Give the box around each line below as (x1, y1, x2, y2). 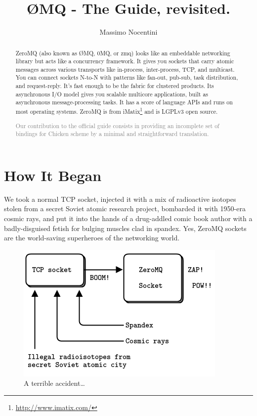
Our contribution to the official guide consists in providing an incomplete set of (15, 121, 219, 130)
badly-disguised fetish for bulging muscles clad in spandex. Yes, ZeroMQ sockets (4, 223, 247, 233)
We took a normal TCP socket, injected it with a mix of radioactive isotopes (4, 193, 236, 204)
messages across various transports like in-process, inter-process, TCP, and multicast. (15, 65, 235, 73)
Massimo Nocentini (99, 27, 158, 37)
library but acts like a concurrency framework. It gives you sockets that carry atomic (15, 57, 234, 65)
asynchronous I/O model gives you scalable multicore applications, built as (15, 90, 209, 98)
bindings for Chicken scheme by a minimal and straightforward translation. (15, 130, 209, 138)
